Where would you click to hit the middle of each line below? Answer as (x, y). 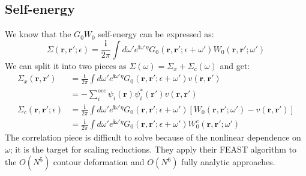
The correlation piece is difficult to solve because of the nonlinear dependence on (153, 137)
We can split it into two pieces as (66, 65)
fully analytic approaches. (228, 162)
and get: (235, 65)
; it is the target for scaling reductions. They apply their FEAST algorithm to (153, 149)
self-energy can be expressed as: (156, 34)
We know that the (38, 34)
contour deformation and (99, 162)
